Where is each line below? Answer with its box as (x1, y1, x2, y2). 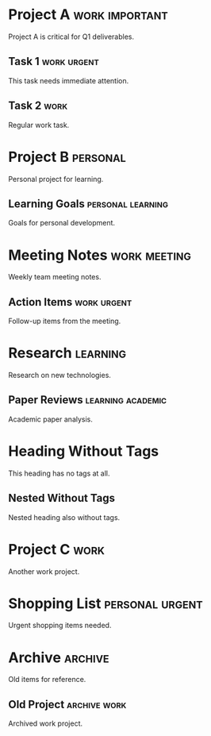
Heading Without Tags (8, 442, 159, 460)
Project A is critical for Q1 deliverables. (8, 32, 135, 41)
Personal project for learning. (8, 174, 104, 183)
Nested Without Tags (8, 491, 116, 505)
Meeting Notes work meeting (8, 246, 192, 264)
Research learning (8, 344, 127, 362)
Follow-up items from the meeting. (8, 316, 121, 326)
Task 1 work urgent (8, 55, 99, 68)
